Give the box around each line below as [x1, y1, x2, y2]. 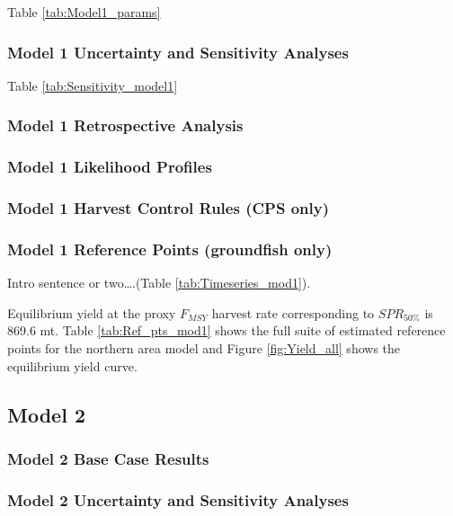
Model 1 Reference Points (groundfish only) [7, 237, 333, 260]
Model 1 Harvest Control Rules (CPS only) [7, 197, 329, 219]
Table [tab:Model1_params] [7, 3, 161, 21]
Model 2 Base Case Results [7, 447, 209, 469]
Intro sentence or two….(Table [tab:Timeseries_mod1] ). [7, 273, 311, 292]
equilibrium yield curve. [7, 356, 138, 375]
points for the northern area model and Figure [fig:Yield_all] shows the [7, 338, 401, 357]
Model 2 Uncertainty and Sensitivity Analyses [7, 488, 349, 511]
